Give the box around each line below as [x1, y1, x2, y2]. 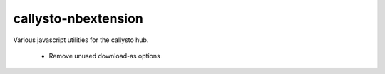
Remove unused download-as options [48, 51, 160, 60]
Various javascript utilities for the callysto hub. [13, 36, 149, 44]
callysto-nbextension [13, 11, 144, 26]
